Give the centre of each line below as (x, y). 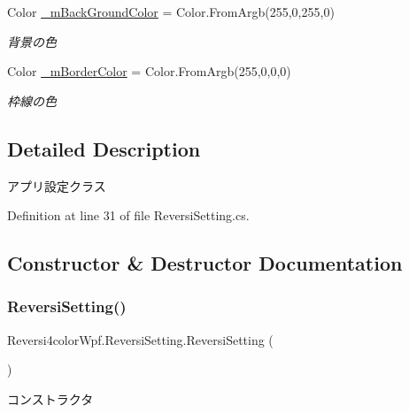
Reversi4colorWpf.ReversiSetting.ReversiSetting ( (140, 339)
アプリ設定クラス (57, 185)
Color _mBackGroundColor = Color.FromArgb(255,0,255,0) (171, 11)
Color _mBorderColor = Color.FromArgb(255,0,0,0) (149, 71)
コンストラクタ (50, 398)
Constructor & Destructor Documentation (205, 263)
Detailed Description (104, 148)
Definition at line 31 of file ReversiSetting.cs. (128, 215)
